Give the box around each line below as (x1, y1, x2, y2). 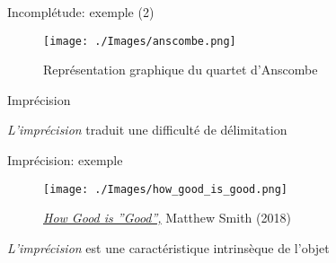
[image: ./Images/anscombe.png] (43, 34, 236, 48)
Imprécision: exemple (7, 151, 123, 170)
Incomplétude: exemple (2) (7, 3, 155, 21)
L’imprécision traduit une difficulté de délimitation (7, 120, 287, 139)
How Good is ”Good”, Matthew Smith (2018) (43, 208, 291, 227)
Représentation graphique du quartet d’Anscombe (43, 60, 318, 79)
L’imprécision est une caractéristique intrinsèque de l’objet (7, 238, 330, 257)
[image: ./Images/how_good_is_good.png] (43, 182, 288, 196)
